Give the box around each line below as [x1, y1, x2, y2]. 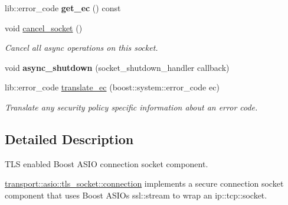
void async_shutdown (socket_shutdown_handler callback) [5, 61, 230, 73]
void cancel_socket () [5, 21, 83, 34]
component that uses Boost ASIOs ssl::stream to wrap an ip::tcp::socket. [5, 188, 267, 201]
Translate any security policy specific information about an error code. [5, 100, 258, 113]
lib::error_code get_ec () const [5, 2, 121, 14]
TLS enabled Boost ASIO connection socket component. [5, 157, 208, 170]
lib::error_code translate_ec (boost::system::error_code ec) [5, 81, 220, 93]
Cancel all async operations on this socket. [5, 41, 158, 54]
